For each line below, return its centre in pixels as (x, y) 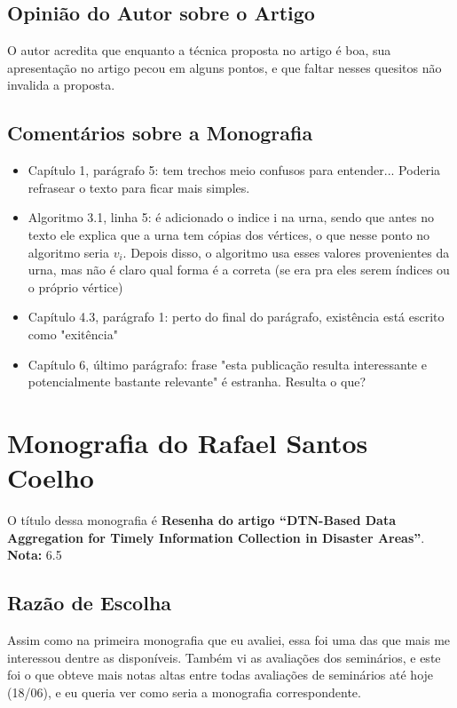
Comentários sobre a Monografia (160, 133)
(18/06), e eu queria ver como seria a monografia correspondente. (184, 692)
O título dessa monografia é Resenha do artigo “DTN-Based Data (202, 520)
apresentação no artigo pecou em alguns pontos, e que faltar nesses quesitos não (225, 67)
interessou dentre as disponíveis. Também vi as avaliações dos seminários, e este (224, 657)
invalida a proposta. (61, 85)
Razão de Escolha (90, 603)
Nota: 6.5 (35, 555)
